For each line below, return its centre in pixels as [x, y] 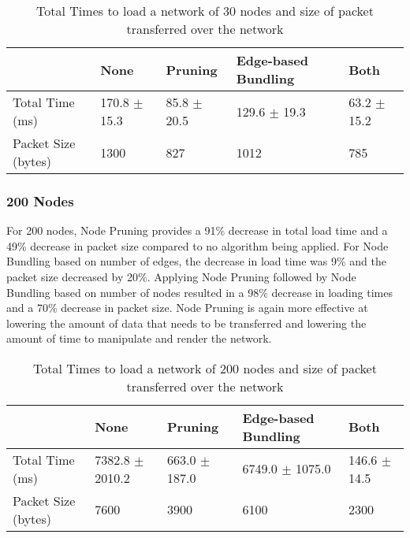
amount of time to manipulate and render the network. [139, 338]
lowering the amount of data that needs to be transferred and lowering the [186, 323]
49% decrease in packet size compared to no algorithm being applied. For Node [198, 245]
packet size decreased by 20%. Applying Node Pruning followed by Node [181, 276]
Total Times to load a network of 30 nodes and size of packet [205, 11]
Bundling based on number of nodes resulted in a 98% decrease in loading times [199, 292]
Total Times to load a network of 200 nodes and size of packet [205, 368]
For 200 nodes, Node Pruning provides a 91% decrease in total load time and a [197, 230]
